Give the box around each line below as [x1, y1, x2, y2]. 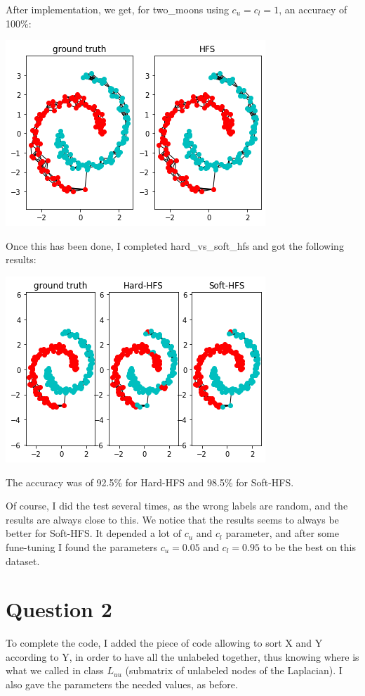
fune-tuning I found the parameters [6, 539, 158, 554]
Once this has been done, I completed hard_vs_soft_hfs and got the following [6, 238, 344, 253]
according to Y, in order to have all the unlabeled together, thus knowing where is [6, 649, 359, 664]
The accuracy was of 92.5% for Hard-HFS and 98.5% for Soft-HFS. [6, 474, 294, 489]
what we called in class [6, 663, 104, 678]
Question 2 [6, 595, 112, 624]
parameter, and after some [225, 526, 340, 540]
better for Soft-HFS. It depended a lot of [6, 526, 181, 540]
